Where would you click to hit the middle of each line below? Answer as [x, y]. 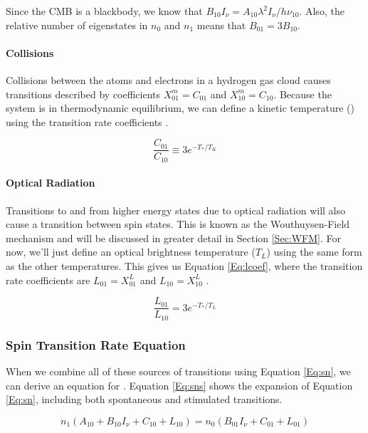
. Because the [303, 94]
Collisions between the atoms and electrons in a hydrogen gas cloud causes [168, 79]
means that [221, 25]
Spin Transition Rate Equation [96, 344]
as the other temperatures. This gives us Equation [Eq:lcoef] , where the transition [184, 266]
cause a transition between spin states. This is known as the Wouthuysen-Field [178, 224]
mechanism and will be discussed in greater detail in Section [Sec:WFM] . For [174, 238]
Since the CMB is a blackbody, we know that [104, 11]
